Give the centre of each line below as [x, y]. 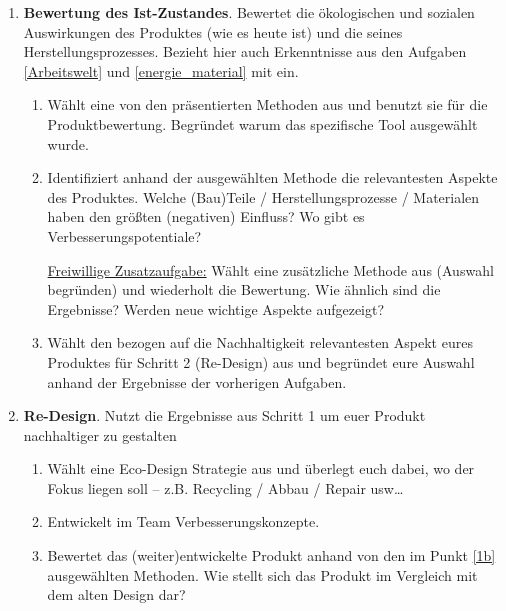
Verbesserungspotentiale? [124, 235]
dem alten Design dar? [116, 594]
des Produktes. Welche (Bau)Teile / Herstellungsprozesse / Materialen [263, 196]
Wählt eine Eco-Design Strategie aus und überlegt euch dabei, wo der [261, 468]
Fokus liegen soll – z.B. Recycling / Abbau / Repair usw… [225, 487]
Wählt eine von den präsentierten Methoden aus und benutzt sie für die [267, 104]
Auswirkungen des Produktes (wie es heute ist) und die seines [213, 31]
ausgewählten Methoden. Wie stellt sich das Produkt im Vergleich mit [262, 574]
